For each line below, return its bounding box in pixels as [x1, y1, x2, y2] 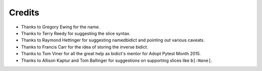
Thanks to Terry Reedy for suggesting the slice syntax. [21, 30, 131, 36]
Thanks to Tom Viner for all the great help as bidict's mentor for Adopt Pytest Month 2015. [21, 51, 201, 57]
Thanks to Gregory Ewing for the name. [21, 24, 100, 30]
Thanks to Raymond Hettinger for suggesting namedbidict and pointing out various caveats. [21, 37, 205, 43]
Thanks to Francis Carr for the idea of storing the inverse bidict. [21, 44, 148, 50]
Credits [9, 7, 40, 18]
